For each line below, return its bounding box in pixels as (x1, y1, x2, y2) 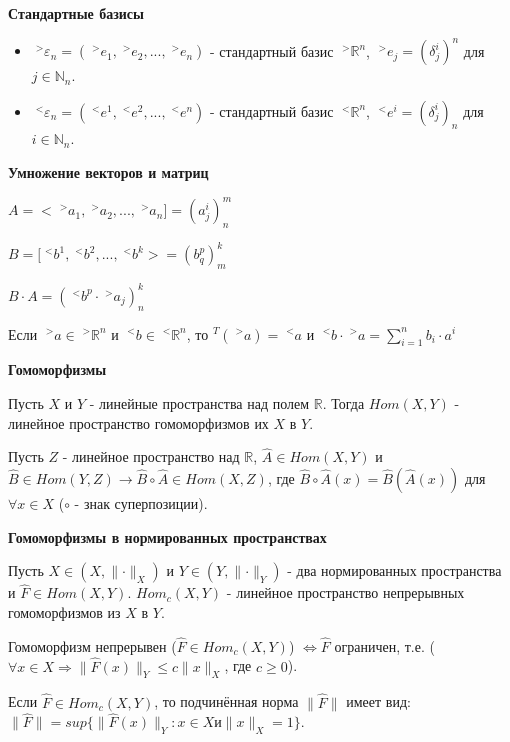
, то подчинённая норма (154, 691, 299, 712)
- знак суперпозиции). (74, 492, 208, 513)
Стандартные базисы (8, 3, 145, 23)
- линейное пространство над (62, 446, 240, 467)
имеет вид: (346, 691, 411, 712)
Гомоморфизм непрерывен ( (8, 635, 177, 656)
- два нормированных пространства (287, 560, 502, 581)
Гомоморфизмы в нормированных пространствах (8, 526, 327, 547)
